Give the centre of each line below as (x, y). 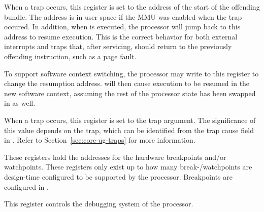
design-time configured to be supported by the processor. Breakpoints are (118, 176)
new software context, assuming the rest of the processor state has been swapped (130, 93)
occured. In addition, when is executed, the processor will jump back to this (122, 27)
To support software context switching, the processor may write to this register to (131, 73)
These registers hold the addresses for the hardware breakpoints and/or (115, 157)
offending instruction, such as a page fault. (70, 56)
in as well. (20, 103)
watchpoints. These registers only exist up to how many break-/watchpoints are (128, 167)
